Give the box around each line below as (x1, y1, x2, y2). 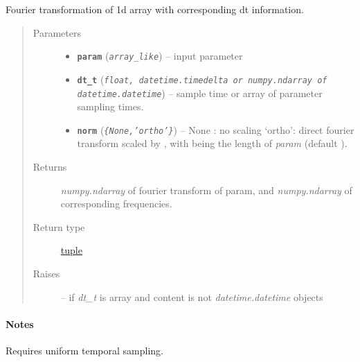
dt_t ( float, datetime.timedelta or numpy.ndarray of (77, 71, 327, 86)
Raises (33, 266, 60, 280)
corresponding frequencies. (60, 196, 172, 211)
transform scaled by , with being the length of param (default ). (77, 136, 348, 150)
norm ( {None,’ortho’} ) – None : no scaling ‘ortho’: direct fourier (77, 122, 354, 137)
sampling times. (77, 99, 144, 114)
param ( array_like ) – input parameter (77, 49, 243, 63)
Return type (33, 219, 85, 234)
